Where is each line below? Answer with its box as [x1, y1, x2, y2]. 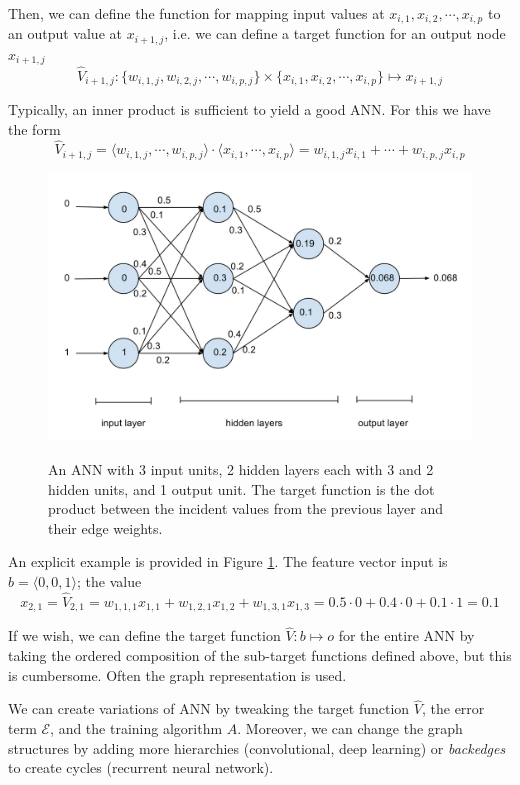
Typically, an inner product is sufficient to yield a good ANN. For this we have [8, 99, 491, 120]
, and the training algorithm [50, 718, 223, 739]
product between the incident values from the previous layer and [48, 498, 444, 519]
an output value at [8, 23, 122, 44]
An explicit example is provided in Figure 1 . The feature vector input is [8, 551, 448, 572]
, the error [421, 698, 485, 719]
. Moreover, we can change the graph [237, 718, 463, 739]
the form [8, 118, 61, 139]
